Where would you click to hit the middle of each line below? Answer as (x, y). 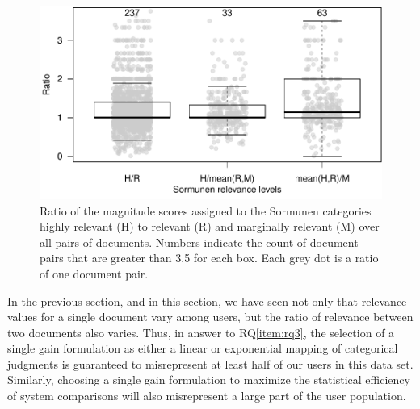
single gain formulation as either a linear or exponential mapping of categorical (203, 348)
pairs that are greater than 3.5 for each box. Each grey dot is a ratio (209, 258)
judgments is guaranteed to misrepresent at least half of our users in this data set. (210, 363)
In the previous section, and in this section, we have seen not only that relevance (207, 300)
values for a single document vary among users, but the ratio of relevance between (210, 317)
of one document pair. (94, 273)
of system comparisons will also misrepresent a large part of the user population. (207, 396)
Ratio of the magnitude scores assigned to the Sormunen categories (206, 210)
